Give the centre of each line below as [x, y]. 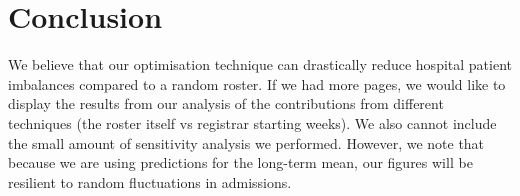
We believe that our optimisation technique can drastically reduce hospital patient [260, 64]
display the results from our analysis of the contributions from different [226, 103]
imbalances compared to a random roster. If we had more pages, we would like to [257, 83]
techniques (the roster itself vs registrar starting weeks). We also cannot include [252, 122]
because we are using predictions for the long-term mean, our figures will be [240, 162]
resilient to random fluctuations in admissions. [150, 181]
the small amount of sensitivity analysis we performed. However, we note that [246, 142]
